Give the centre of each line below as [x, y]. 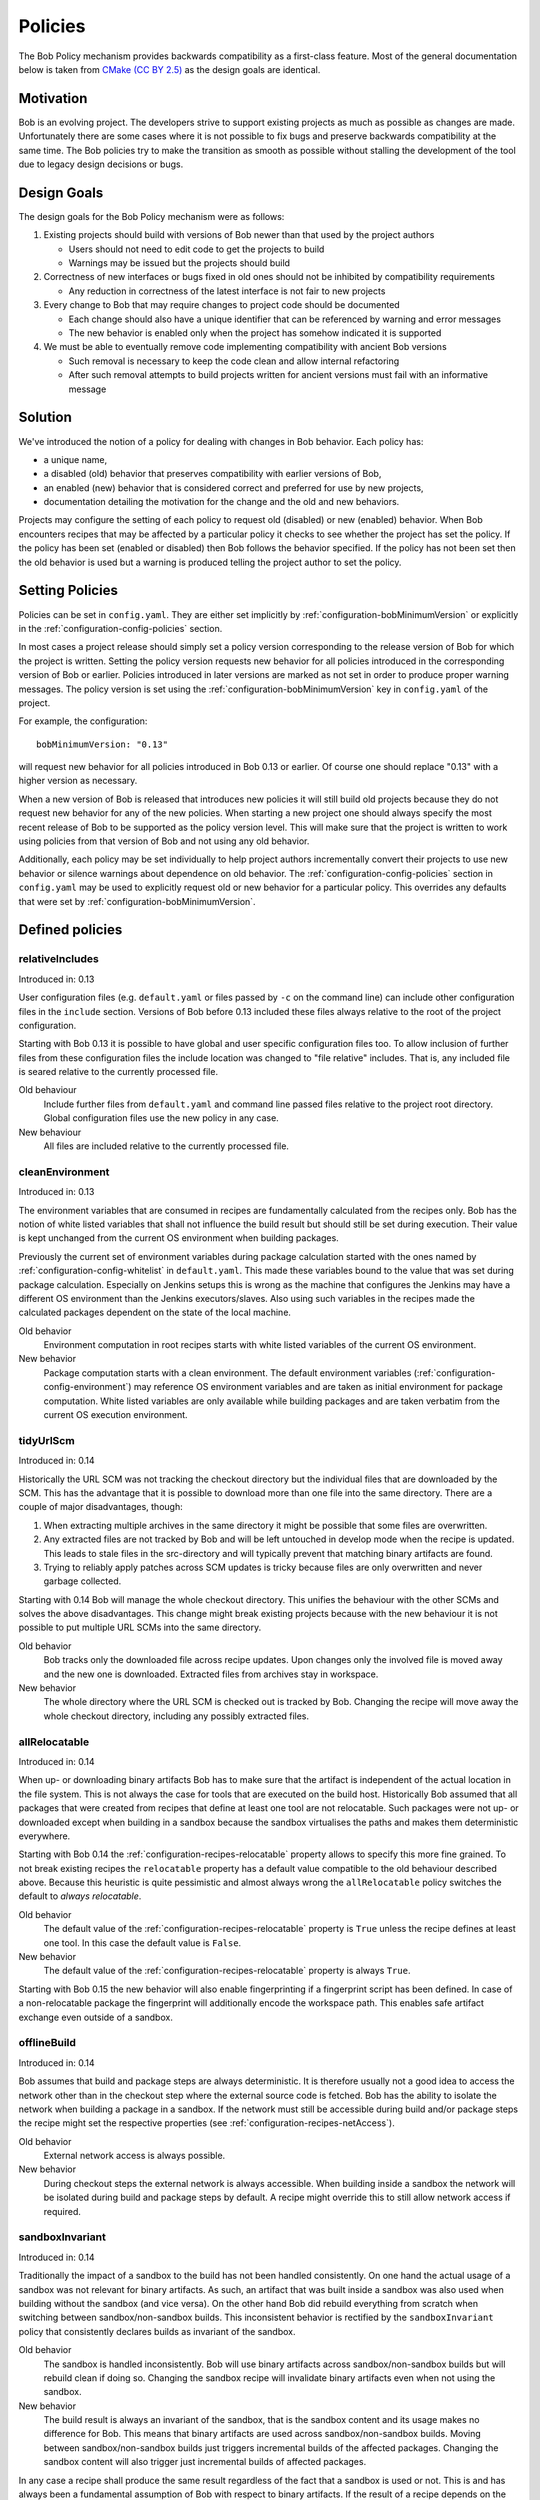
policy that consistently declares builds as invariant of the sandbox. [157, 2331]
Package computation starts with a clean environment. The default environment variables [227, 1372]
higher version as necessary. [78, 781]
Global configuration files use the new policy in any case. [161, 1118]
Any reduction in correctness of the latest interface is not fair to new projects [227, 291]
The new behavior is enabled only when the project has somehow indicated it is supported [255, 333]
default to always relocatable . [80, 1896]
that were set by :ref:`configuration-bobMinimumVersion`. [137, 901]
